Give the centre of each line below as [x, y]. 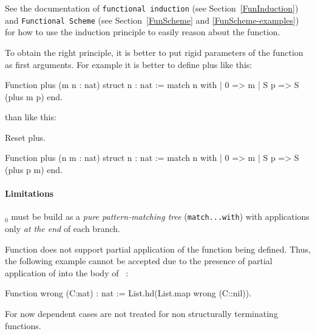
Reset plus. [25, 137]
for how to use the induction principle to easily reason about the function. [143, 32]
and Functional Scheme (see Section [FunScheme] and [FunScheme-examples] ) [152, 20]
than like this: [31, 117]
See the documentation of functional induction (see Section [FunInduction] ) [152, 8]
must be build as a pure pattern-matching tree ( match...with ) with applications [160, 216]
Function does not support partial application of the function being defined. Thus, [158, 249]
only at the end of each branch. [63, 229]
